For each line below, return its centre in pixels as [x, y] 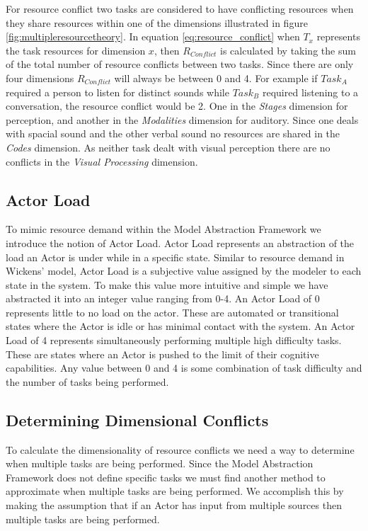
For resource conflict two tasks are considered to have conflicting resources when [180, 8]
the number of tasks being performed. [87, 381]
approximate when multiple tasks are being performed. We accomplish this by [175, 491]
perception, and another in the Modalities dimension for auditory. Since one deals [182, 119]
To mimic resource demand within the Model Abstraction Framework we [163, 229]
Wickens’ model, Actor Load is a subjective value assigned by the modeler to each [184, 271]
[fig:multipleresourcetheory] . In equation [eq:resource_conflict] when [153, 36]
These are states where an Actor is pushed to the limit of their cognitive [162, 354]
